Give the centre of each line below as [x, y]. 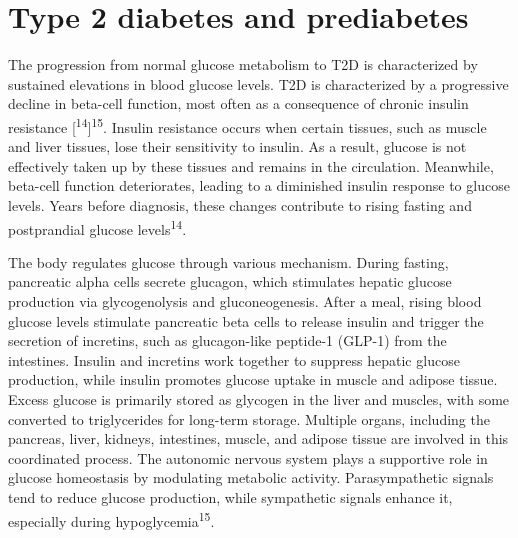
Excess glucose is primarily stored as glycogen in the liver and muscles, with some [259, 398]
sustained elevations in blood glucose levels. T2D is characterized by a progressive [258, 83]
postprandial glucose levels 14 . [97, 227]
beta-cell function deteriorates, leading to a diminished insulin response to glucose [259, 185]
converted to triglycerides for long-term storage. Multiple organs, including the [249, 418]
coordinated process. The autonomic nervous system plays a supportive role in [248, 457]
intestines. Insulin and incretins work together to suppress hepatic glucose [234, 359]
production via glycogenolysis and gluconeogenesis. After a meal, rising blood [245, 300]
